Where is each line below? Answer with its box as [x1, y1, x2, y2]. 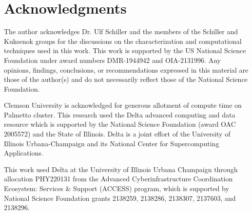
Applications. [4, 148, 43, 158]
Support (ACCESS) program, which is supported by [73, 183, 229, 194]
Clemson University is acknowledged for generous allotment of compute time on [4, 100, 242, 110]
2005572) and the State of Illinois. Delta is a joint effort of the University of [4, 129, 231, 139]
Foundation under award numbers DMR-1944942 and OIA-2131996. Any [4, 55, 221, 65]
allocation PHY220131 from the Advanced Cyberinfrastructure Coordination [4, 174, 233, 184]
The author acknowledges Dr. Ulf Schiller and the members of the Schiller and [4, 26, 238, 37]
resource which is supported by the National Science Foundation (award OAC [4, 119, 236, 129]
